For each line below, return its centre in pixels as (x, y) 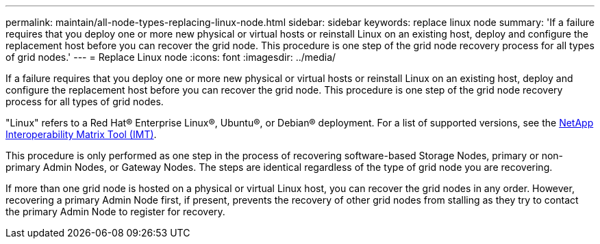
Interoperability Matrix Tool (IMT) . (81, 134)
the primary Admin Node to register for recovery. (115, 212)
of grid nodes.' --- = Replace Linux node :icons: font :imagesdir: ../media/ (171, 57)
